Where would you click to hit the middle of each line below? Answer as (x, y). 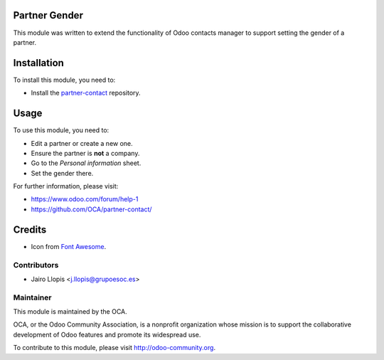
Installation (38, 63)
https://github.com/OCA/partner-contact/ (91, 209)
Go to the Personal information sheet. (86, 163)
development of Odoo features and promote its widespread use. (107, 334)
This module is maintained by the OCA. (70, 312)
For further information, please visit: (66, 186)
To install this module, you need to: (64, 80)
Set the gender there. (62, 173)
